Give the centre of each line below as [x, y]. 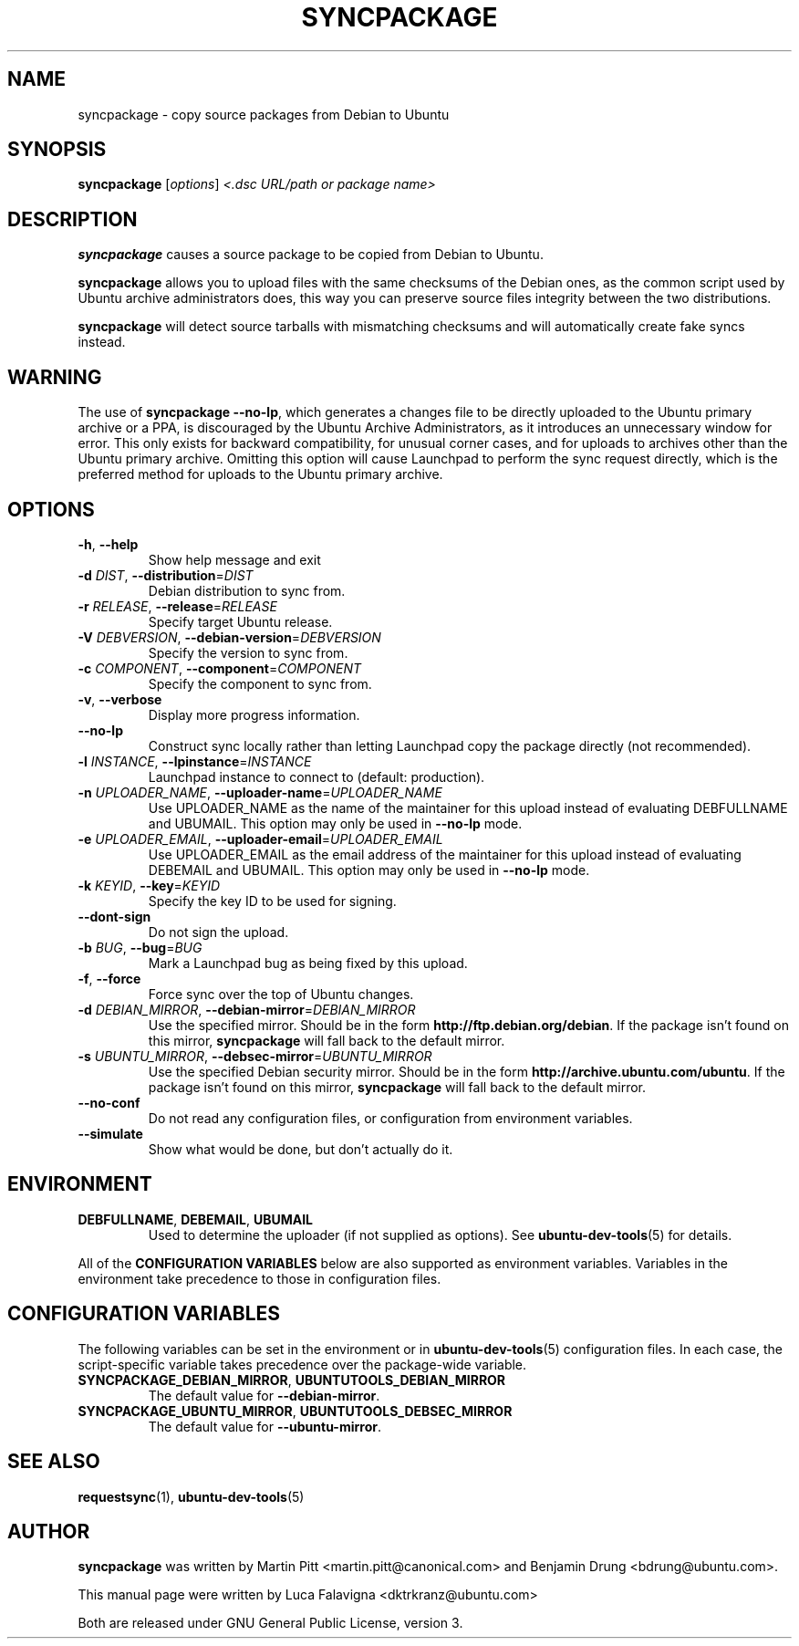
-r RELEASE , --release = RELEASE [177, 606]
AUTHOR [49, 1531]
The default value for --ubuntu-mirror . [265, 1426]
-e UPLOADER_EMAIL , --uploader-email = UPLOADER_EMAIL [260, 839]
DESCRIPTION [73, 219]
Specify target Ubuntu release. [240, 621]
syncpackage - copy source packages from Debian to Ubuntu [264, 114]
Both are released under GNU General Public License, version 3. [270, 1623]
